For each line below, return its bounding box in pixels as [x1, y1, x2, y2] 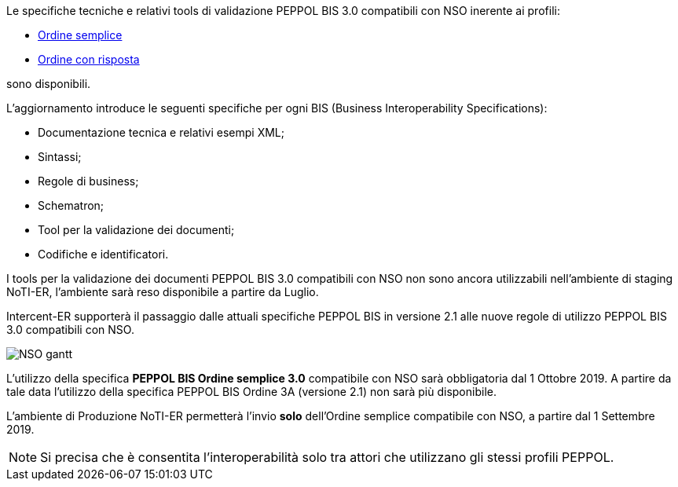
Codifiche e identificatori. [38, 247, 169, 261]
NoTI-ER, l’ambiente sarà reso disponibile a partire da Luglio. [6, 285, 319, 298]
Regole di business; [38, 174, 139, 188]
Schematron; [38, 199, 104, 212]
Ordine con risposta [38, 53, 140, 66]
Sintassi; [38, 150, 82, 163]
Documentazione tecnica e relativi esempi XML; [38, 126, 285, 139]
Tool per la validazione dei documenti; [38, 223, 235, 236]
